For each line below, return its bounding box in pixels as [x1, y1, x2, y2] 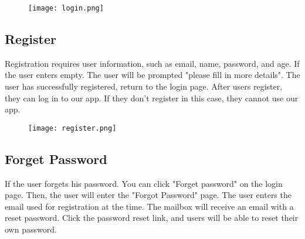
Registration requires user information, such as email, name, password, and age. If [5, 57, 300, 69]
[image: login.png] [28, 4, 104, 12]
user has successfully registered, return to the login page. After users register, [5, 80, 283, 93]
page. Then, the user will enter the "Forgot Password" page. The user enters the [5, 189, 292, 201]
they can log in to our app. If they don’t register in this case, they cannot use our [5, 91, 299, 104]
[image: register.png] [28, 124, 117, 132]
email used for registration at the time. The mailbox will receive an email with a [5, 200, 294, 212]
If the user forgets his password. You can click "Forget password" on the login [5, 177, 283, 189]
